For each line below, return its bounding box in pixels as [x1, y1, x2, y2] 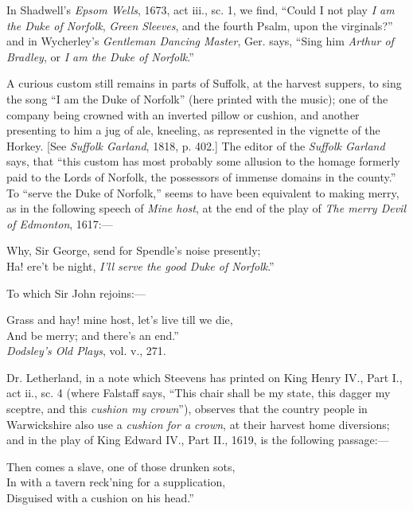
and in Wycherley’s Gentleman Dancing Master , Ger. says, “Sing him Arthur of [6, 33, 394, 49]
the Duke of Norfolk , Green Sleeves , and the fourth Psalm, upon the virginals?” [6, 17, 393, 33]
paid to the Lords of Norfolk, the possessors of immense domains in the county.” [6, 168, 396, 185]
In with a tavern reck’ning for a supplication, [6, 474, 226, 490]
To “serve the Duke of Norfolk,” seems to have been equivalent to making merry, [6, 184, 399, 201]
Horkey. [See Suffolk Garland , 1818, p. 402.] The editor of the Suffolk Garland [6, 137, 385, 154]
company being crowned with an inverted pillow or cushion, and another [6, 106, 360, 123]
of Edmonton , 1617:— [6, 215, 113, 232]
